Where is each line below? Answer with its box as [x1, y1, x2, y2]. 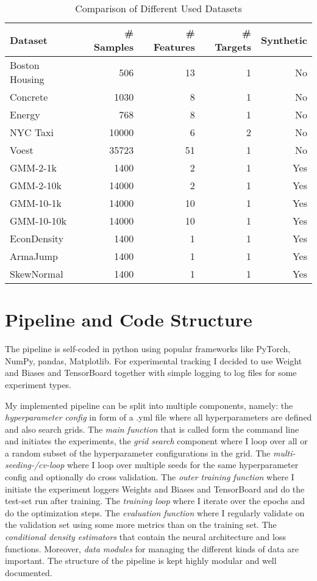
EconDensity [10, 231, 64, 245]
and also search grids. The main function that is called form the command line [5, 422, 299, 435]
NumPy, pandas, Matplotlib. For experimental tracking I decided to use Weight [5, 354, 302, 367]
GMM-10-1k [10, 196, 62, 210]
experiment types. [5, 378, 72, 391]
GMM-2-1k [10, 161, 57, 175]
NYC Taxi [10, 125, 54, 139]
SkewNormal [10, 267, 63, 281]
